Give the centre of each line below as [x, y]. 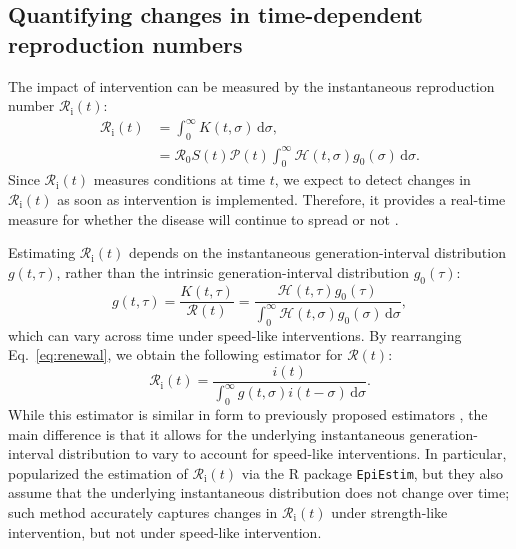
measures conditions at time [179, 179]
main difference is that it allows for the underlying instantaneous [206, 433]
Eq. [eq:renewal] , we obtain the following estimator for [175, 354]
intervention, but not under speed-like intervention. [165, 531]
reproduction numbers [125, 43]
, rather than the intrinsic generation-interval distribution [232, 271]
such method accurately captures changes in [143, 512]
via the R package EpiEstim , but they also [372, 472]
